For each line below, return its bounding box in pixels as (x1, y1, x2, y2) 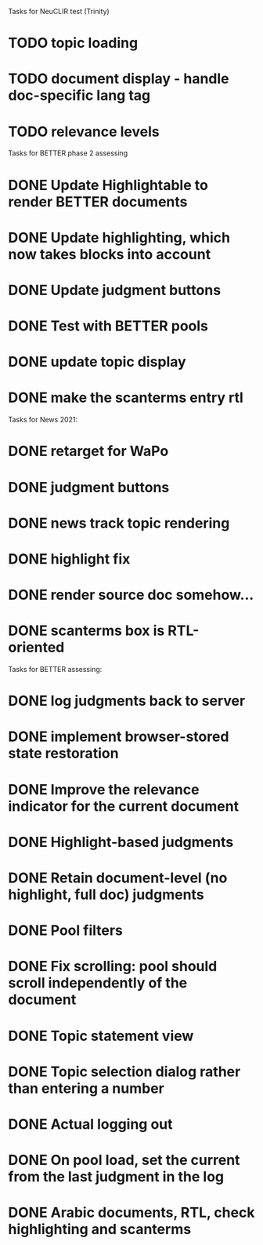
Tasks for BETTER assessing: (8, 665, 103, 674)
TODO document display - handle (8, 70, 229, 88)
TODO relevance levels (8, 122, 160, 141)
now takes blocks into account (8, 245, 211, 263)
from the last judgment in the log (8, 1168, 225, 1186)
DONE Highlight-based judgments (8, 833, 234, 851)
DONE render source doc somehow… (8, 586, 254, 604)
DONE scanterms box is (8, 622, 165, 640)
